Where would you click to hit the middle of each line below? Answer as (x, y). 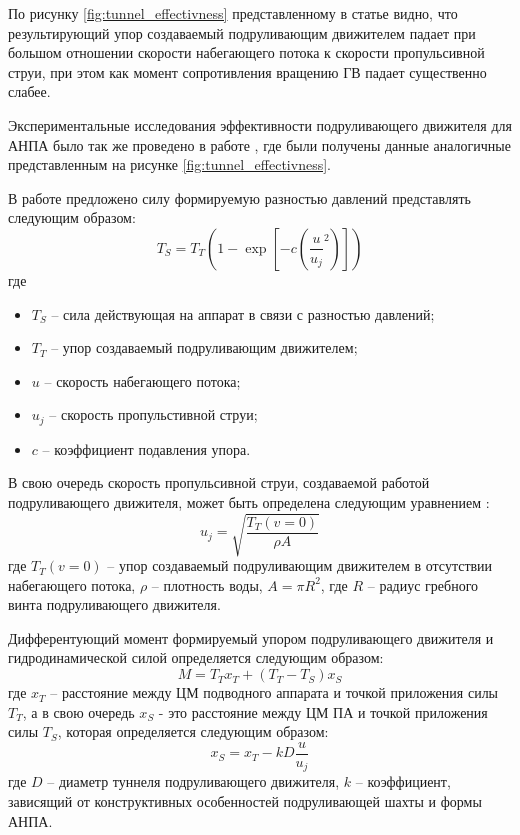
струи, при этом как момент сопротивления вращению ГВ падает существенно (247, 71)
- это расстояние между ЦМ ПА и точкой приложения (323, 711)
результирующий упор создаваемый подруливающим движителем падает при (242, 32)
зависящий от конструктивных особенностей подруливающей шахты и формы (245, 800)
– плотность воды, (207, 584)
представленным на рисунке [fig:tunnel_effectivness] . (169, 164)
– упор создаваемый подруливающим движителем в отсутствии (300, 565)
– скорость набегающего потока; (142, 380)
